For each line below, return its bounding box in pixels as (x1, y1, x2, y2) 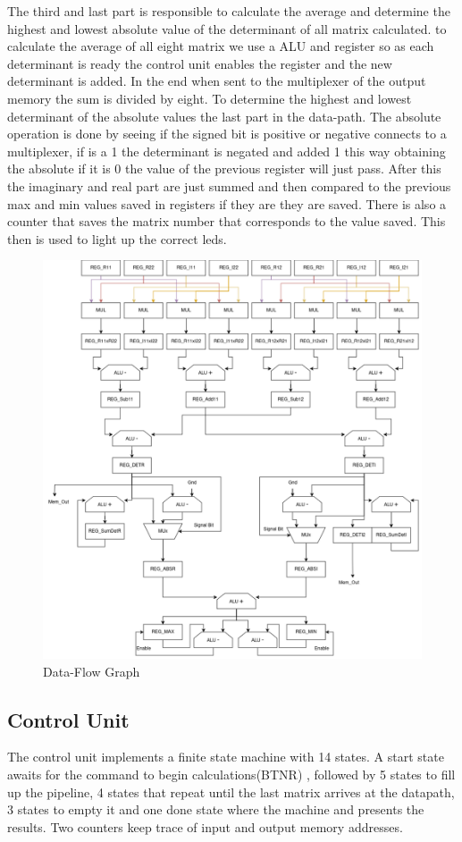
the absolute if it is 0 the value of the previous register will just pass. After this (7, 159, 441, 178)
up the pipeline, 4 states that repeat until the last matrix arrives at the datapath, (7, 782, 455, 801)
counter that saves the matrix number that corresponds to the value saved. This (7, 212, 446, 231)
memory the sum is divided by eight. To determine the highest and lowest (7, 88, 412, 107)
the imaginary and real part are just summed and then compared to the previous (7, 176, 451, 195)
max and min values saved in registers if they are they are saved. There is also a (7, 194, 447, 213)
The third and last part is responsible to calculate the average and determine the (7, 2, 450, 20)
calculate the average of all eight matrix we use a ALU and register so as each (7, 37, 434, 55)
